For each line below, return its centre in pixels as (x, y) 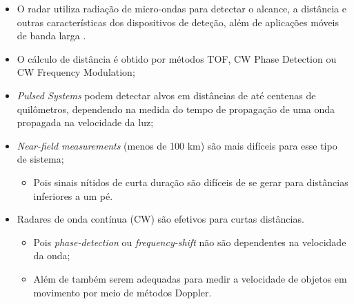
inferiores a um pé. (73, 195)
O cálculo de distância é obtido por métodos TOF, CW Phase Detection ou (177, 58)
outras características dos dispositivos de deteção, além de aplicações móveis (178, 22)
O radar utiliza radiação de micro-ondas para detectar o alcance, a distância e (181, 8)
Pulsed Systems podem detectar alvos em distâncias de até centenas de (166, 95)
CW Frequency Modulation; (76, 72)
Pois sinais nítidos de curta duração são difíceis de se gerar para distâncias (191, 182)
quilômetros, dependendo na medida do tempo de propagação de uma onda (176, 109)
